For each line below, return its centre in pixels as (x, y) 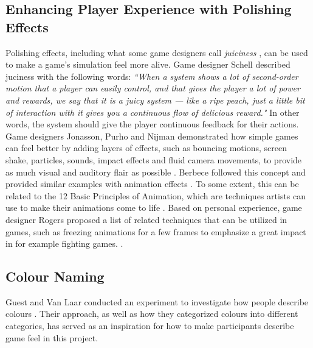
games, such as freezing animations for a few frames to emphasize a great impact (156, 231)
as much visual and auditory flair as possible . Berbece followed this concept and (156, 172)
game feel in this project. (52, 337)
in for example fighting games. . (64, 243)
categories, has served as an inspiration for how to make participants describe (150, 326)
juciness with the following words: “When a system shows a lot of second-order (152, 76)
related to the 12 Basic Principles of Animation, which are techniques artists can (156, 195)
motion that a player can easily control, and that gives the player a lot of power (153, 88)
